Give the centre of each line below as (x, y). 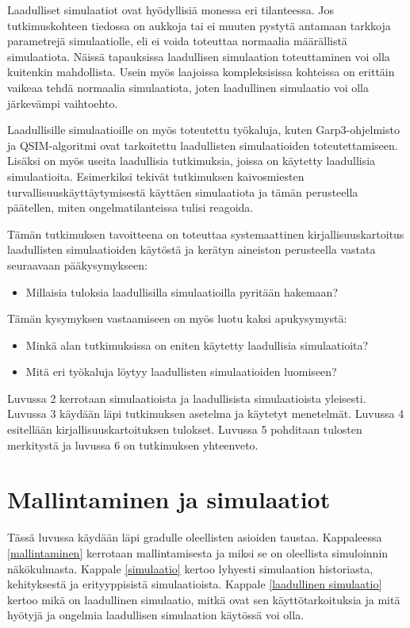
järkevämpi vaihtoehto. (63, 103)
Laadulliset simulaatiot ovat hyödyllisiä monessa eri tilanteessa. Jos (171, 10)
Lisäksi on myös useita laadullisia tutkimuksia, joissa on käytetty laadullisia (192, 161)
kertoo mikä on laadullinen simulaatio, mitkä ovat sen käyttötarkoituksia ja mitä (204, 599)
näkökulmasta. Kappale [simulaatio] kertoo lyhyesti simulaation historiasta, (190, 568)
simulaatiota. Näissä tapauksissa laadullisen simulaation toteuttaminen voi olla (199, 56)
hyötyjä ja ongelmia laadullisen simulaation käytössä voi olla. (156, 615)
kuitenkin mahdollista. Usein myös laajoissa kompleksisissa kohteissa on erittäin (201, 72)
